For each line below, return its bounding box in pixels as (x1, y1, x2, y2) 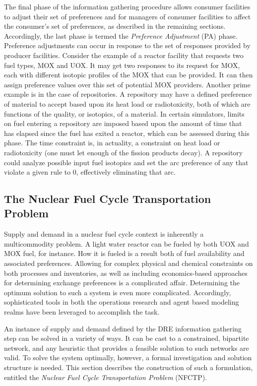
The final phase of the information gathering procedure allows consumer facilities (4, 1, 251, 11)
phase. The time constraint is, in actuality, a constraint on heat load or (4, 137, 220, 148)
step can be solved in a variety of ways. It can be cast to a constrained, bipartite (4, 333, 249, 343)
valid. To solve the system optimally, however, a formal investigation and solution (4, 352, 252, 363)
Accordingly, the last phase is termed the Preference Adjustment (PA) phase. (4, 30, 238, 41)
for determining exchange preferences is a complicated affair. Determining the (4, 277, 240, 288)
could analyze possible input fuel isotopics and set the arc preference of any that (4, 157, 249, 167)
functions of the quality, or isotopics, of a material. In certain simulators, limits (4, 108, 245, 119)
